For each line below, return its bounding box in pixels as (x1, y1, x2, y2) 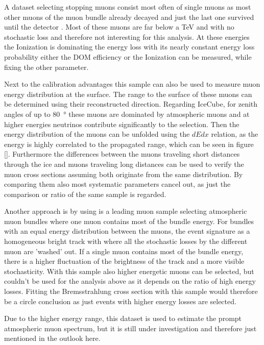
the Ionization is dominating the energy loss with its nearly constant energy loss (4, 41, 255, 52)
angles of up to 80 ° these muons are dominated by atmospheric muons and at (4, 108, 250, 119)
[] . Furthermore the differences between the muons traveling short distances (4, 149, 240, 159)
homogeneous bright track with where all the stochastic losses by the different (4, 236, 248, 247)
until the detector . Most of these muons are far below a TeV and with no (4, 21, 234, 32)
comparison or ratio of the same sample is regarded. (4, 188, 166, 199)
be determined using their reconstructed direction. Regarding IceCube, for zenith (4, 98, 258, 109)
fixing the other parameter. (4, 61, 89, 72)
